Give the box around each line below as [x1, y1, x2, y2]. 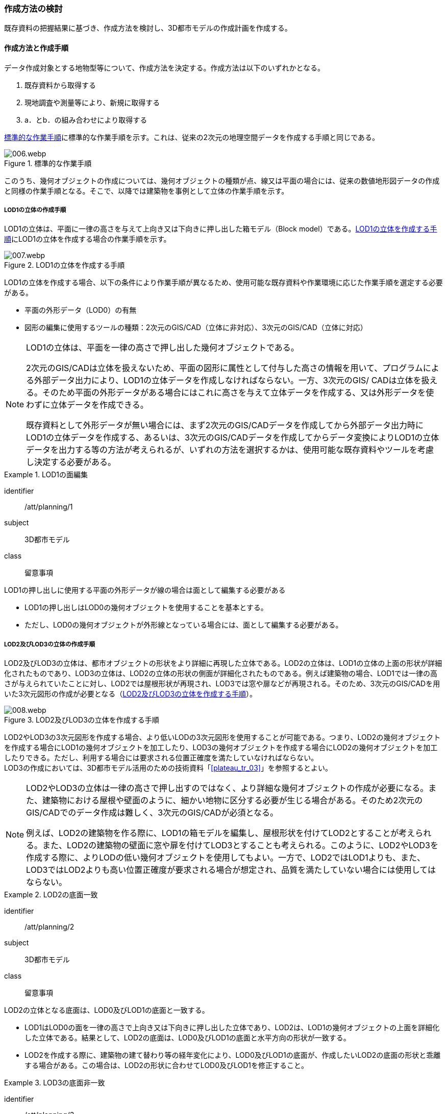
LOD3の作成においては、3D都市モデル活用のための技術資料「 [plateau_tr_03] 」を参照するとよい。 [4, 763, 332, 773]
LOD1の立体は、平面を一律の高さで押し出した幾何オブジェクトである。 [26, 342, 299, 353]
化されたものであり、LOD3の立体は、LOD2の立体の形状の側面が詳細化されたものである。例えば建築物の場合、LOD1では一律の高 [4, 669, 438, 678]
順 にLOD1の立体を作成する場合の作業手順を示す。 [4, 235, 171, 244]
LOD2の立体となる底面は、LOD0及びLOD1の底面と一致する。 [4, 1006, 209, 1015]
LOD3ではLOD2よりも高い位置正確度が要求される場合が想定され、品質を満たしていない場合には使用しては [26, 865, 436, 875]
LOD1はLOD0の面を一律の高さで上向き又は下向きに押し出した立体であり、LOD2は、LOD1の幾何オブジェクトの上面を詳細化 [24, 1023, 440, 1032]
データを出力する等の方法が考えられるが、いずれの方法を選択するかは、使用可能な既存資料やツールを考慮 [26, 445, 434, 455]
